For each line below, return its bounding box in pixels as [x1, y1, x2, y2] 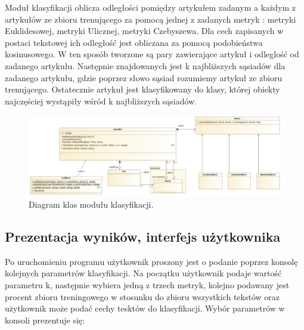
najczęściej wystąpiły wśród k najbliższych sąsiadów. [5, 94, 197, 107]
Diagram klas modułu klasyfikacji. [29, 198, 154, 210]
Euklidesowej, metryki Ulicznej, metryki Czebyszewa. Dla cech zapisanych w [5, 24, 284, 37]
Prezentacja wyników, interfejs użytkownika [5, 227, 281, 245]
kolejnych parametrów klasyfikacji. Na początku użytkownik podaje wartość [5, 267, 282, 279]
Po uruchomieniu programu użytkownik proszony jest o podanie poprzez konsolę [5, 255, 298, 267]
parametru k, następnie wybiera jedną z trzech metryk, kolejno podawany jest [5, 278, 290, 291]
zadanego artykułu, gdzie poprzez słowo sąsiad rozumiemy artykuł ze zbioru [5, 71, 283, 84]
